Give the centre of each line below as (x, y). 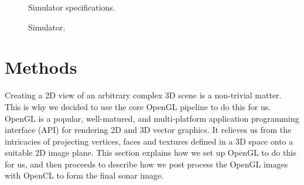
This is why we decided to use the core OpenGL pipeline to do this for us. (138, 106)
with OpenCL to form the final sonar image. (84, 175)
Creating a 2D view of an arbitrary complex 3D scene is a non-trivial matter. (143, 95)
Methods (41, 67)
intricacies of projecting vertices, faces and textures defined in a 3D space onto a (149, 141)
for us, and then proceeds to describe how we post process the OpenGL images (146, 164)
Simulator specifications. (72, 7)
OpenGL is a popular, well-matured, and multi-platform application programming (152, 118)
